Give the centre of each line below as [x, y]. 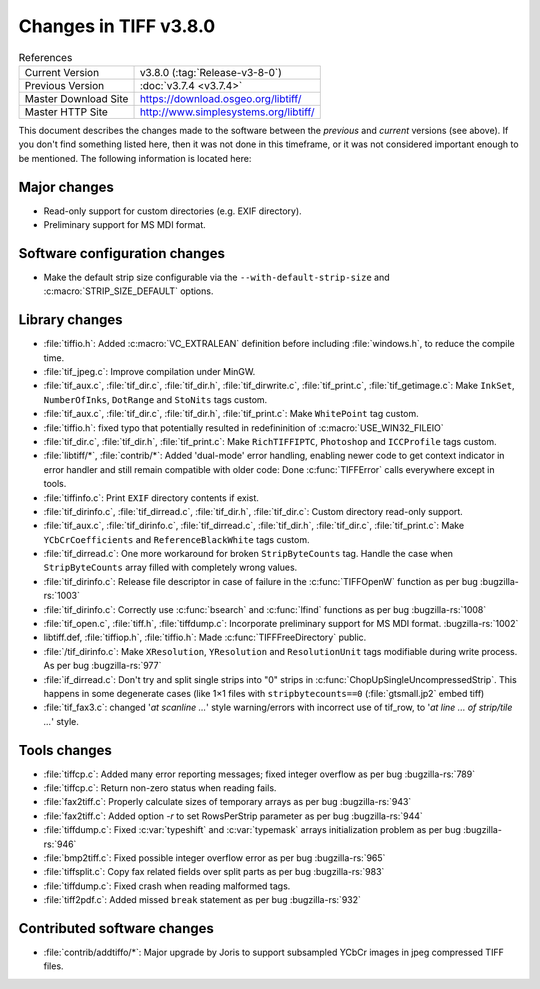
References [45, 57]
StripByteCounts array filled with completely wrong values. [170, 567]
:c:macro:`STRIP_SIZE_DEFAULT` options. [128, 291]
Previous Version [64, 85]
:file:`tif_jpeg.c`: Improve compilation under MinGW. [149, 371]
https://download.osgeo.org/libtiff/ [220, 98]
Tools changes [65, 750]
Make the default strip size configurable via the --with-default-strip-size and [216, 277]
